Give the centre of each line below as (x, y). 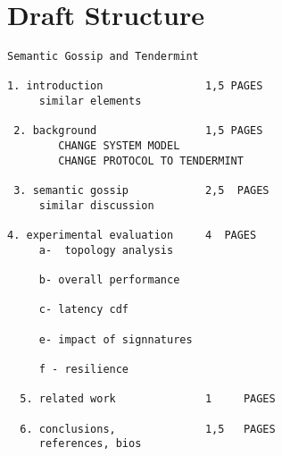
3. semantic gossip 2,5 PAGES (141, 191)
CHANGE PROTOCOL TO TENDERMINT (151, 160)
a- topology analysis (106, 250)
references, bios (90, 444)
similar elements (90, 101)
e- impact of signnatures (116, 339)
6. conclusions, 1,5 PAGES (148, 429)
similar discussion (96, 205)
